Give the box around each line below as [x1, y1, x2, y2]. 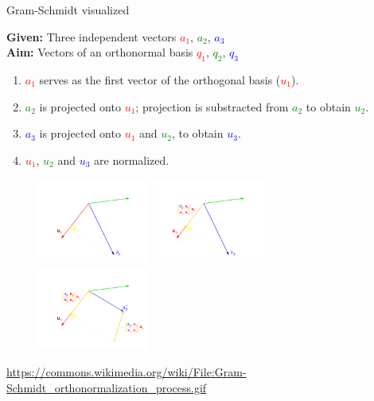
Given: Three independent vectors [6, 28, 177, 45]
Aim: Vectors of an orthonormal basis [6, 44, 193, 60]
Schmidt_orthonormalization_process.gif [6, 379, 207, 395]
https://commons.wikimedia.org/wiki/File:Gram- [6, 364, 247, 380]
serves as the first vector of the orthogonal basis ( [39, 71, 281, 88]
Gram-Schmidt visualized [6, 2, 130, 18]
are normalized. [94, 151, 169, 168]
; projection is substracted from [135, 98, 289, 115]
